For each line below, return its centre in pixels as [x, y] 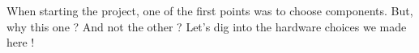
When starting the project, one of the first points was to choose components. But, [210, 10]
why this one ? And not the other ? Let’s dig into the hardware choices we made [207, 26]
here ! [21, 42]
